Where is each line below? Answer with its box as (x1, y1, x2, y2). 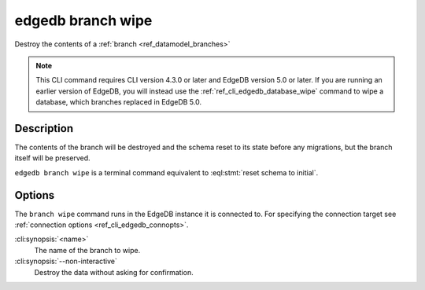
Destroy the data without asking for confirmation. (34, 267, 194, 277)
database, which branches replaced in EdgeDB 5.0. (35, 97, 202, 107)
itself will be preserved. (14, 153, 91, 163)
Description (14, 122, 74, 135)
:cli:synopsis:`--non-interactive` (14, 256, 117, 266)
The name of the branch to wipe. (34, 245, 141, 255)
